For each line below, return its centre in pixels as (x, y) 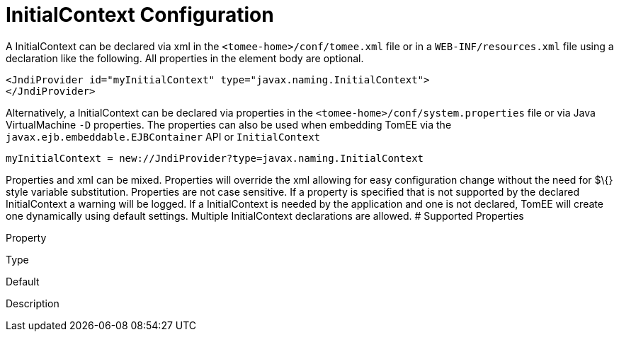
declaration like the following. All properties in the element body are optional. (185, 58)
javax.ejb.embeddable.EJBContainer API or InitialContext (163, 136)
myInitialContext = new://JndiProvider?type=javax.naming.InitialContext (215, 158)
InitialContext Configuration (140, 15)
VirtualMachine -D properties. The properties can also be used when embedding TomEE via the (229, 124)
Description (33, 303)
